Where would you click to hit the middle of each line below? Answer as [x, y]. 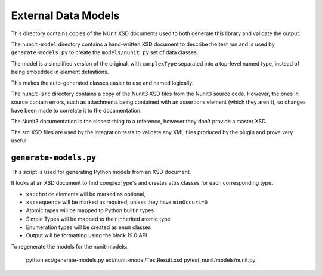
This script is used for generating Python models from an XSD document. [101, 172]
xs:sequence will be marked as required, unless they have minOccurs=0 [117, 202]
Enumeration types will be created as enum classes [89, 227]
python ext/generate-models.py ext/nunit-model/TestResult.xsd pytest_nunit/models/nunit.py [141, 260]
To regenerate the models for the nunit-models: [69, 246]
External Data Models [65, 15]
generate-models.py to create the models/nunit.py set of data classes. [105, 52]
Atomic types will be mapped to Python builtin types [90, 210]
